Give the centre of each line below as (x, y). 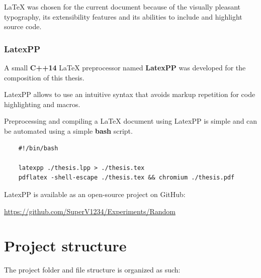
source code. (23, 26)
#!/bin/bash (38, 148)
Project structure (65, 246)
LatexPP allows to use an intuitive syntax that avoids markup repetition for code (130, 94)
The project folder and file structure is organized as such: (92, 270)
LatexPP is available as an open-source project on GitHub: (95, 194)
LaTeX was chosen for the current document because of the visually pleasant (122, 7)
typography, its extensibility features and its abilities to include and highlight (123, 16)
